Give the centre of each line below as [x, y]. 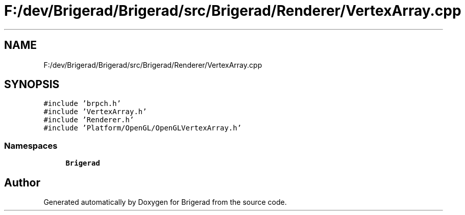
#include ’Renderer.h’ [89, 120]
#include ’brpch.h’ [82, 104]
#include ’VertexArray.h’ [95, 112]
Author [22, 182]
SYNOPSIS [32, 85]
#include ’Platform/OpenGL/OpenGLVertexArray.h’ [143, 128]
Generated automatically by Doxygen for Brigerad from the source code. [165, 202]
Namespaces [31, 145]
